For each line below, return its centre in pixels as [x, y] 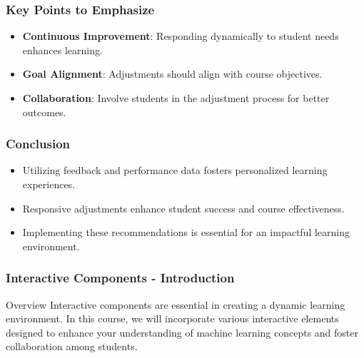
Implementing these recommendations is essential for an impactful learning [186, 232]
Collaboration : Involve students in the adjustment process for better [176, 98]
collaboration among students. [72, 346]
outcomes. [44, 112]
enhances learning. [62, 50]
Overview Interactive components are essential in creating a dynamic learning [176, 304]
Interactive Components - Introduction [120, 278]
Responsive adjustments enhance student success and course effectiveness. [183, 208]
